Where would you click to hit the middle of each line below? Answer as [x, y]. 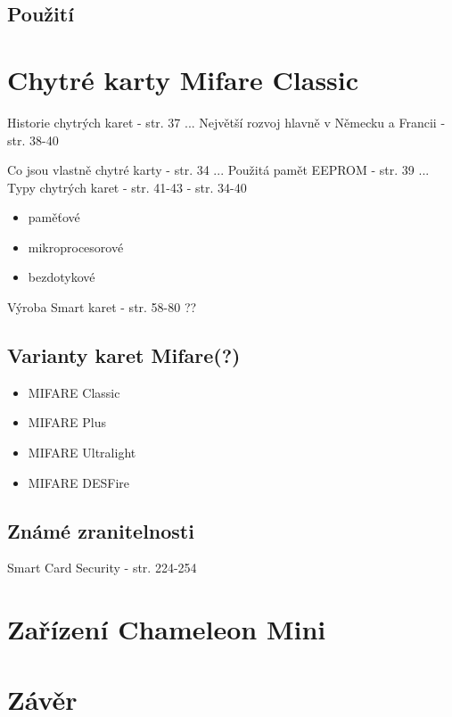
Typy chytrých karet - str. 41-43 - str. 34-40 [127, 187]
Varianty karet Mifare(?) [124, 355]
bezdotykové [62, 277]
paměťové [54, 217]
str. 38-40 [33, 140]
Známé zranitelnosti [101, 530]
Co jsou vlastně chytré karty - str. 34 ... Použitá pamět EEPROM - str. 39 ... [218, 170]
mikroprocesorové [76, 247]
